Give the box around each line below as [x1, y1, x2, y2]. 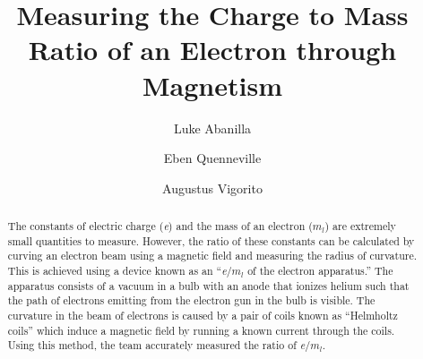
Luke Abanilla [173, 118, 252, 137]
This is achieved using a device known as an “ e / [7, 263, 232, 278]
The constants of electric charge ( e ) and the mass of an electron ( [7, 218, 313, 234]
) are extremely [324, 218, 396, 234]
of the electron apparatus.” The [247, 263, 393, 278]
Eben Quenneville [163, 149, 262, 167]
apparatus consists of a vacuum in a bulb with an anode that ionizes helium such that [7, 278, 410, 293]
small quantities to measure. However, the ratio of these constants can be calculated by [7, 233, 415, 248]
